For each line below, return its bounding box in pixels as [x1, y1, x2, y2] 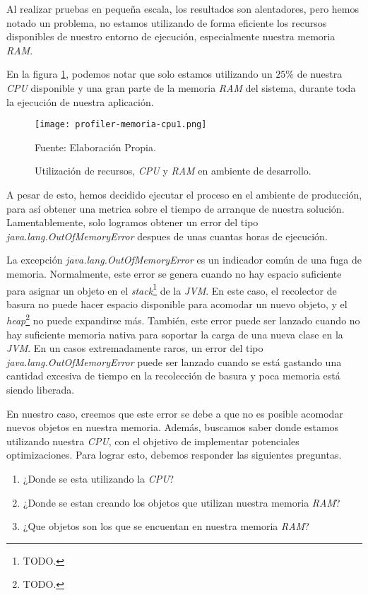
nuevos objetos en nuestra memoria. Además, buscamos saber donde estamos [6, 420, 339, 435]
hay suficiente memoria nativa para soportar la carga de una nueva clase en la [6, 326, 343, 341]
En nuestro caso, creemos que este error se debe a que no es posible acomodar [6, 406, 343, 420]
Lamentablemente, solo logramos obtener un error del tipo [6, 215, 259, 230]
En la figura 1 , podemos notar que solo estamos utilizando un [6, 66, 273, 81]
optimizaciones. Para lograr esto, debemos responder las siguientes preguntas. [6, 447, 342, 462]
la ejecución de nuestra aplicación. [6, 94, 154, 109]
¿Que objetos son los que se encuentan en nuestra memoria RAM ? [23, 519, 309, 534]
